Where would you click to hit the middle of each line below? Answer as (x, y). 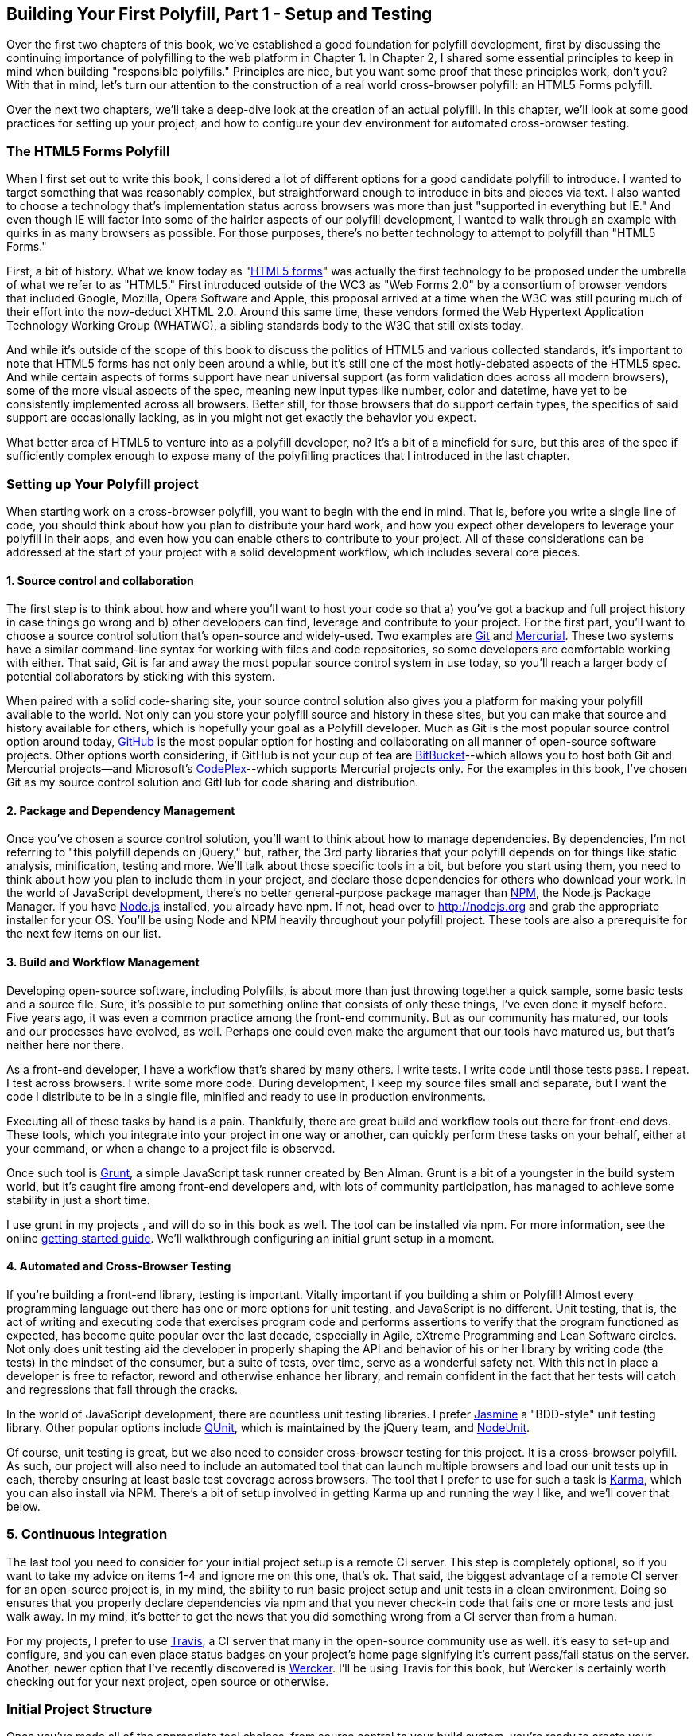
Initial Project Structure (80, 1709)
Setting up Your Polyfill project (103, 484)
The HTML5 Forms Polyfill (88, 151)
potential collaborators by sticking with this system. (141, 677)
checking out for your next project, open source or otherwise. (168, 1681)
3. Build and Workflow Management (103, 962)
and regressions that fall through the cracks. (122, 1389)
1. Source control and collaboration (100, 580)
